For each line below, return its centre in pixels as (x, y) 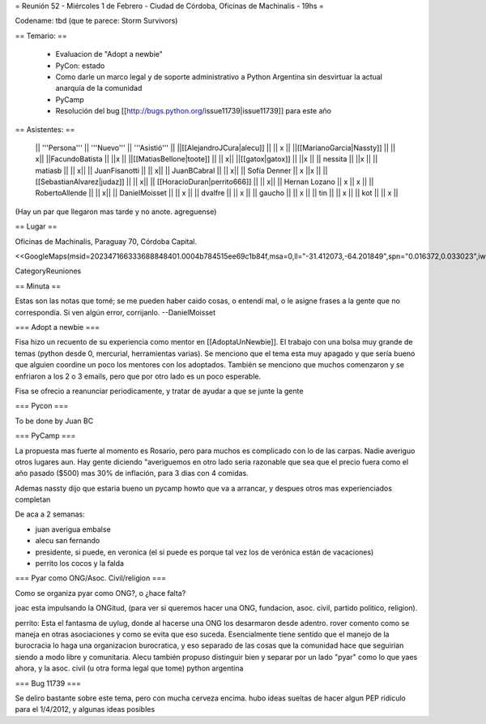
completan (33, 499)
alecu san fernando (68, 541)
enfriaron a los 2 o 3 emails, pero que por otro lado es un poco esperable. (138, 376)
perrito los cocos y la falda (80, 563)
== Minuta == (38, 286)
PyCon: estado (80, 66)
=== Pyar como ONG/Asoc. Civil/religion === (90, 578)
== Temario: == (41, 36)
